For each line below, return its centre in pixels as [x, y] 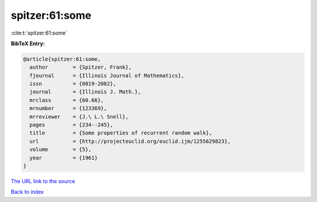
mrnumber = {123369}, [68, 108]
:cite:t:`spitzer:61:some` [39, 33]
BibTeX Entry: [28, 43]
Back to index [27, 192]
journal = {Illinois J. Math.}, [85, 92]
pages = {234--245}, [72, 125]
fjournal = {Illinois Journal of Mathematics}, [107, 75]
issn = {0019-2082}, [73, 84]
